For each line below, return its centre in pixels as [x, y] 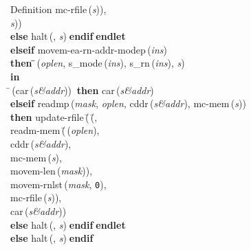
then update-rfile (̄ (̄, [54, 116]
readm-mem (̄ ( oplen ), [55, 130]
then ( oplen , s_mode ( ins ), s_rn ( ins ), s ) [98, 63]
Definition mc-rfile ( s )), [58, 9]
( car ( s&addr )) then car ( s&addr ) [83, 90]
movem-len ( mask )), [52, 171]
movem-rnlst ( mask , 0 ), [58, 184]
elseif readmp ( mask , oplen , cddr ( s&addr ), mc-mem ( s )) [128, 103]
